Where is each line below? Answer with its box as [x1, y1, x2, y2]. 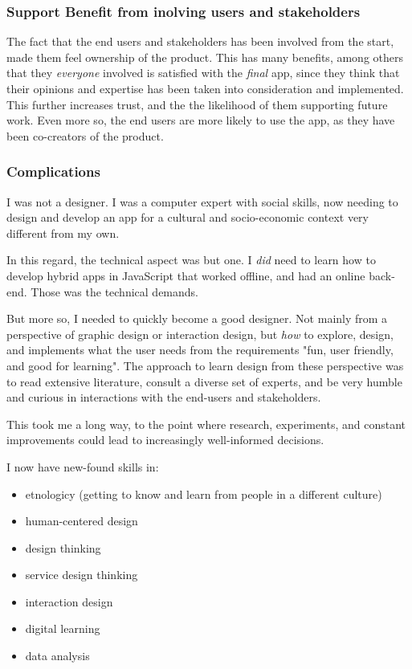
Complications [6, 161, 100, 182]
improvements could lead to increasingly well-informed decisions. [6, 431, 324, 448]
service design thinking [25, 566, 138, 583]
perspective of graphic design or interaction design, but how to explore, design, [6, 325, 394, 342]
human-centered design [25, 512, 138, 529]
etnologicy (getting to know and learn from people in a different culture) [25, 485, 382, 502]
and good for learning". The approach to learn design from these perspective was [6, 357, 404, 373]
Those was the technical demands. [31, 283, 198, 300]
